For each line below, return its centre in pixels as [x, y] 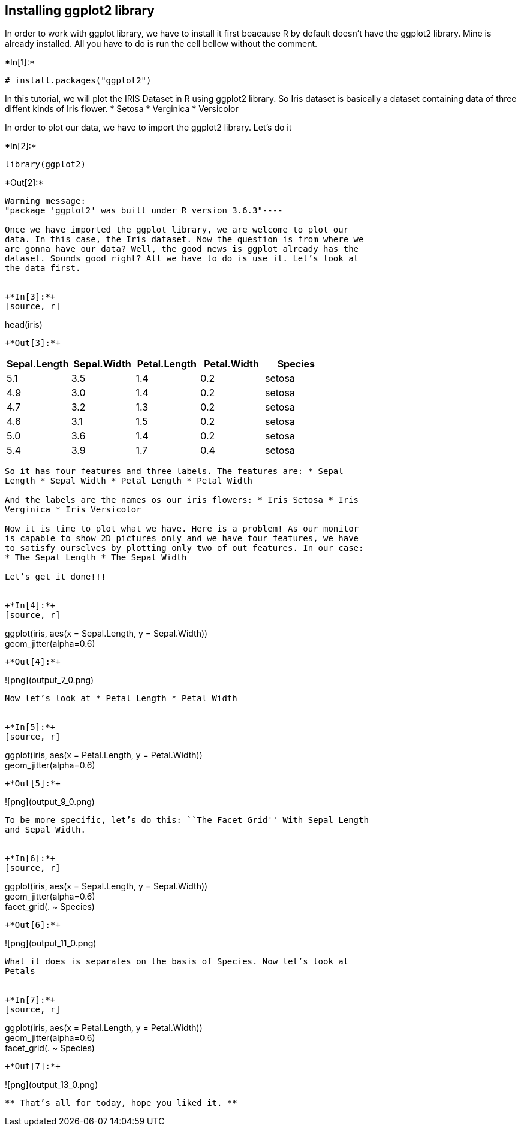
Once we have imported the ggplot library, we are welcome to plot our [177, 230]
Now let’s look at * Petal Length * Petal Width [121, 699]
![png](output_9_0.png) [50, 802]
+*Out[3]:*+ [33, 343]
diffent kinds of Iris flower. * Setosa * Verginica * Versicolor [122, 109]
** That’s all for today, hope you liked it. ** [121, 1103]
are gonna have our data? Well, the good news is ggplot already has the [182, 249]
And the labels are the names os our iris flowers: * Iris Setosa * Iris [182, 500]
